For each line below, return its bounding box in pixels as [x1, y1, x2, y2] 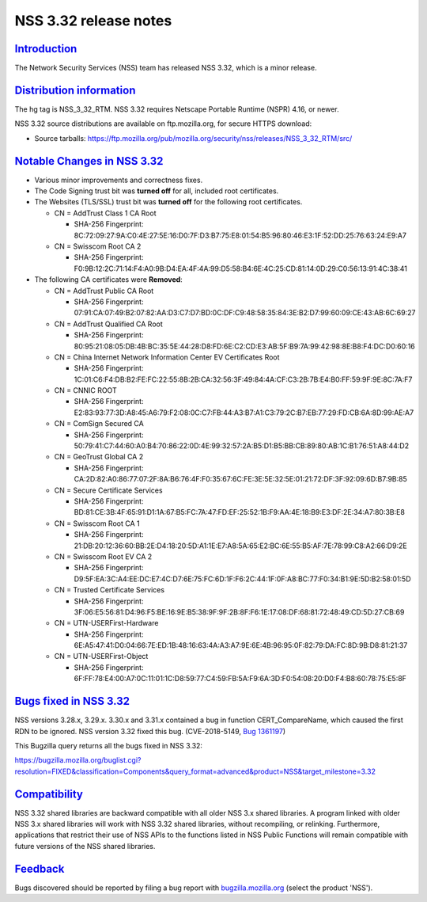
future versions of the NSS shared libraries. [14, 841, 156, 851]
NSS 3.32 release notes [14, 12, 172, 29]
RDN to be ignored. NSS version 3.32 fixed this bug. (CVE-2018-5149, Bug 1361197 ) [14, 726, 286, 736]
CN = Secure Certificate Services [54, 485, 163, 495]
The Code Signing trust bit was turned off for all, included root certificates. [34, 186, 279, 196]
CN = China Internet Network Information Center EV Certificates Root [54, 352, 280, 362]
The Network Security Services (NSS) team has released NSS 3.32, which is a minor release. [14, 63, 317, 73]
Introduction [14, 42, 77, 55]
